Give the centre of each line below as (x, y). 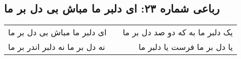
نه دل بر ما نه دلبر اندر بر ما (57, 47)
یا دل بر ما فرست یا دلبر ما (186, 47)
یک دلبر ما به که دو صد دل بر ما (178, 32)
